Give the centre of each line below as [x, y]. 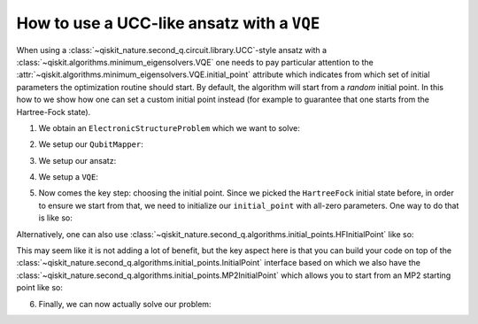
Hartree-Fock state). [54, 112]
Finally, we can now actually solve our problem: [125, 304]
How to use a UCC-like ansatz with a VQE [168, 23]
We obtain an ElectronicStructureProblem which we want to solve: [169, 127]
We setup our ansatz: [77, 160]
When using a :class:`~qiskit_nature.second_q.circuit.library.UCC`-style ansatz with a [172, 50]
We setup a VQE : [69, 177]
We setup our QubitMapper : [91, 144]
